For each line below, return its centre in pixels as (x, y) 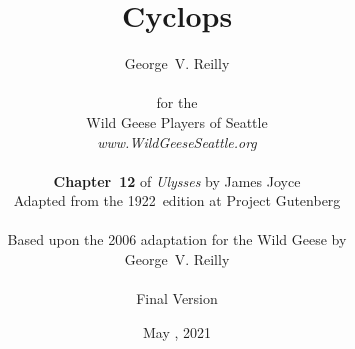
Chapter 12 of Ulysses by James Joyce (177, 180)
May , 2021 (177, 331)
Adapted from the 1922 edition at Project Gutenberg (177, 200)
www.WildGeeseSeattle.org (177, 141)
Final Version (177, 298)
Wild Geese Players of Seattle (177, 121)
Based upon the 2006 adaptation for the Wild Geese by (177, 239)
